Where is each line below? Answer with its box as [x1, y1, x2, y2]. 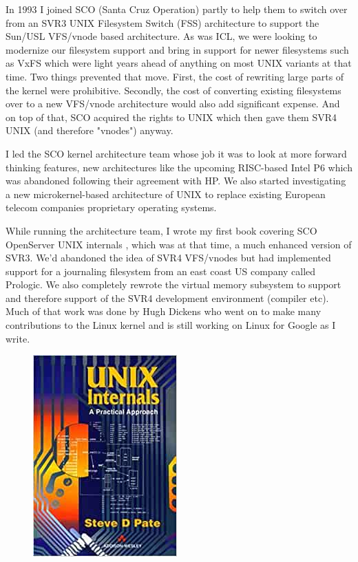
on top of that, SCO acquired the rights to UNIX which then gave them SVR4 [6, 109, 337, 124]
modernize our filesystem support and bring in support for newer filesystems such [6, 42, 349, 56]
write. [6, 331, 30, 345]
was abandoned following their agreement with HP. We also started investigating [6, 173, 346, 188]
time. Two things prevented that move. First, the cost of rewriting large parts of [6, 69, 344, 83]
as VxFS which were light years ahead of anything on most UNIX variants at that [6, 56, 352, 70]
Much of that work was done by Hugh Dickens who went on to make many [6, 304, 322, 318]
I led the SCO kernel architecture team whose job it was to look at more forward [6, 146, 347, 160]
